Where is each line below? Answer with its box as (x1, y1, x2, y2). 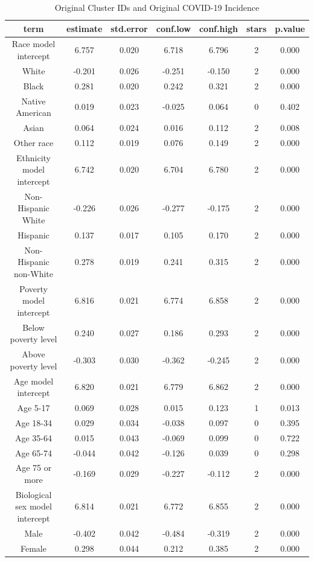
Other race (13, 136, 54, 148)
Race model (11, 37, 56, 50)
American (16, 106, 51, 119)
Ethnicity (16, 151, 51, 164)
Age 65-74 (14, 446, 53, 459)
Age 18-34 (14, 416, 53, 429)
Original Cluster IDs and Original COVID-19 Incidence (54, 1, 260, 13)
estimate (66, 22, 103, 34)
